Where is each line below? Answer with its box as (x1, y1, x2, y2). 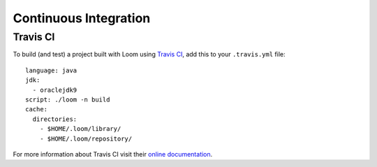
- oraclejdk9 (32, 86, 77, 94)
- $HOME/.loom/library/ (39, 125, 121, 133)
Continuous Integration (13, 10, 151, 26)
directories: (32, 115, 77, 123)
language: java (25, 66, 77, 74)
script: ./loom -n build (25, 95, 110, 104)
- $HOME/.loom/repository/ (39, 134, 133, 143)
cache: (25, 105, 48, 113)
